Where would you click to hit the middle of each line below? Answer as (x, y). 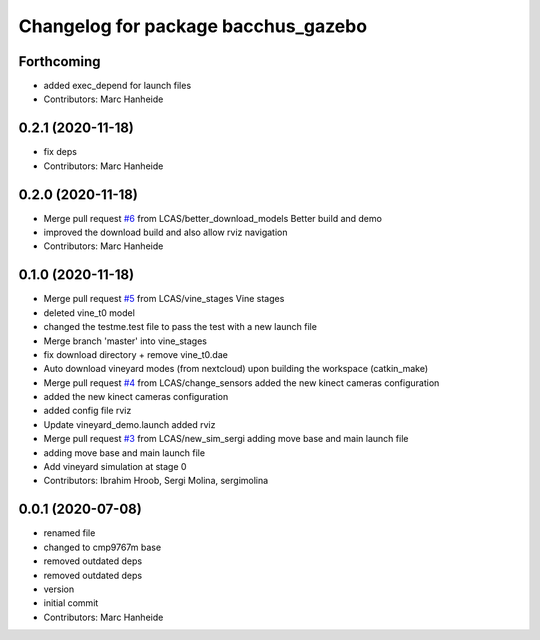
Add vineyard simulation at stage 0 (115, 467)
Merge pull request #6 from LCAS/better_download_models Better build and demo (212, 218)
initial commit (71, 603)
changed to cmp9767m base (102, 547)
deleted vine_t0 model (89, 312)
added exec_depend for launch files (117, 86)
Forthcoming (59, 61)
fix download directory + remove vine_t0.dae (136, 354)
